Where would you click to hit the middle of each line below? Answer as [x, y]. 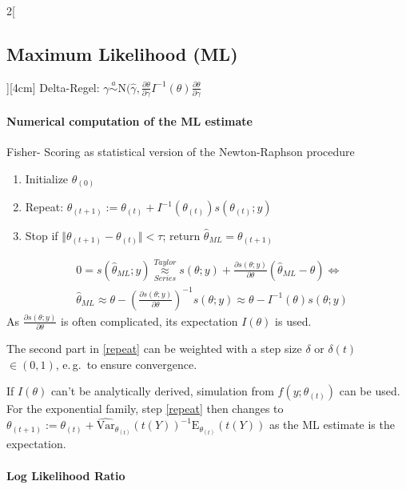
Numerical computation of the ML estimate [129, 120]
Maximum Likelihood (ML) [122, 53]
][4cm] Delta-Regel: [53, 87]
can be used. [370, 391]
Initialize [47, 178]
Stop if [42, 236]
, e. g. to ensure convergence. [126, 364]
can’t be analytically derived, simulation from [162, 391]
